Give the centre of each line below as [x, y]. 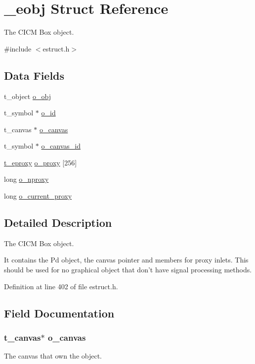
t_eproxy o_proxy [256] [41, 162]
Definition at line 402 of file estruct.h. [61, 286]
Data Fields [34, 75]
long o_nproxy [26, 179]
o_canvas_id [61, 146]
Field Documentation [59, 313]
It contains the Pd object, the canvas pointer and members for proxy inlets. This [126, 260]
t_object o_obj [27, 96]
